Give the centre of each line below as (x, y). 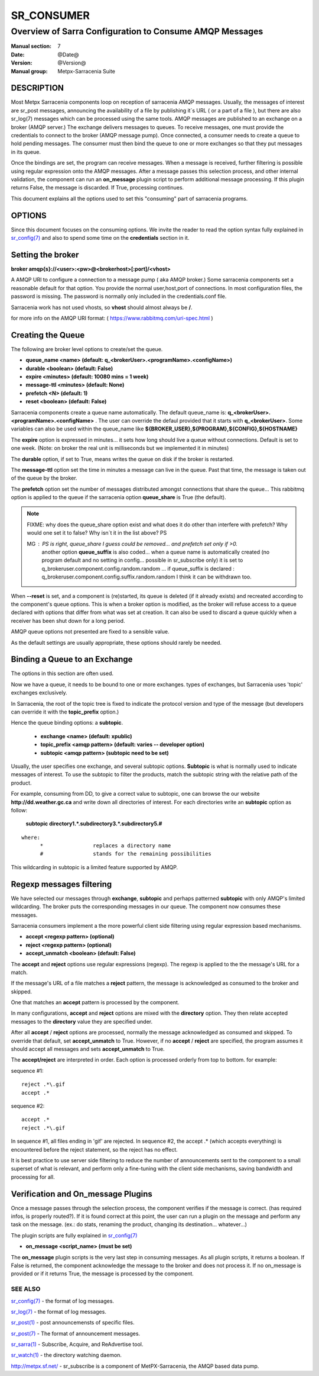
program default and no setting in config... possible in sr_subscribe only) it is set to (142, 560)
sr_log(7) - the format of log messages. (58, 1311)
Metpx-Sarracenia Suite (86, 71)
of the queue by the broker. (44, 478)
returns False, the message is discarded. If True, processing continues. (97, 188)
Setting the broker (45, 255)
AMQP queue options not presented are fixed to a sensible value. (90, 632)
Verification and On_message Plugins (82, 1194)
